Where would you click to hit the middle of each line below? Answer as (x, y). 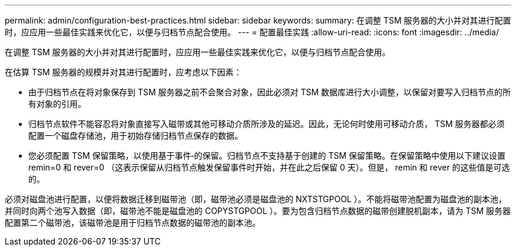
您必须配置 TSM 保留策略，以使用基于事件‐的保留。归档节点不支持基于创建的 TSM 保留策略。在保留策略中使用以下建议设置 (267, 155)
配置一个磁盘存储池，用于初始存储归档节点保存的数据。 (135, 135)
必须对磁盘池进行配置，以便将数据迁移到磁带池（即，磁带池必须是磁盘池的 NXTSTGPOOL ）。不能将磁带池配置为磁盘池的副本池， (256, 199)
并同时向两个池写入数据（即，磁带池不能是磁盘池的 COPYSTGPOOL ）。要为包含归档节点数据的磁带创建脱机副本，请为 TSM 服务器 (258, 211)
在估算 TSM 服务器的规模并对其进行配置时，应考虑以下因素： (123, 72)
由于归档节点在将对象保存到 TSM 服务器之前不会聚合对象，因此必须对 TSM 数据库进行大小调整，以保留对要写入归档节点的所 (270, 92)
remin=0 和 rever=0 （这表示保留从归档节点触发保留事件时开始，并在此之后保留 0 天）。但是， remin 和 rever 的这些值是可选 (269, 167)
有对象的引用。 (57, 104)
